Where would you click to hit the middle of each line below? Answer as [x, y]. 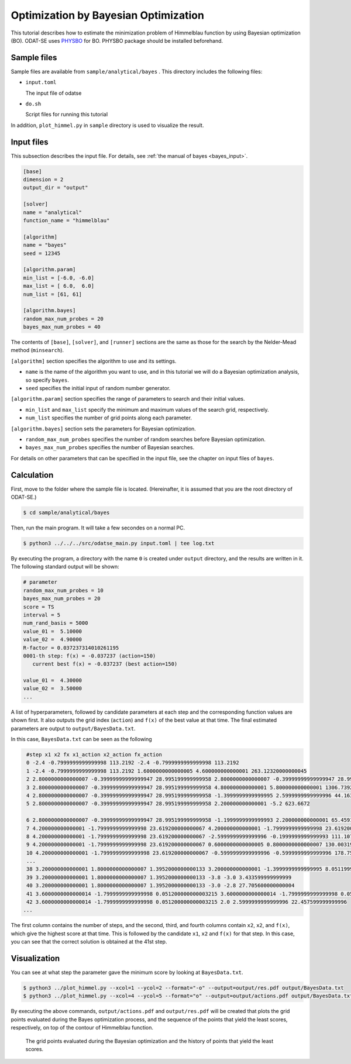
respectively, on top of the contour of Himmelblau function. [82, 1028]
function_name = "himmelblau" [66, 221]
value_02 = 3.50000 [52, 688]
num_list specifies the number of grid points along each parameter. [109, 418]
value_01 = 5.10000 [52, 631]
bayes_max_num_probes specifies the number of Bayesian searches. [110, 447]
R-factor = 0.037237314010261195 [71, 648]
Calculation [32, 475]
